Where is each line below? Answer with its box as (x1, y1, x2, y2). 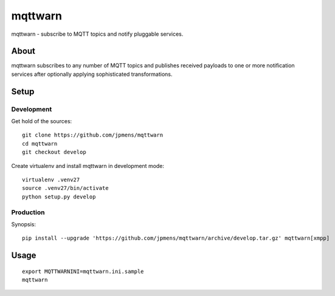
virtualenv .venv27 (22, 176, 80, 183)
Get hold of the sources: (11, 118, 72, 124)
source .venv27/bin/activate (22, 185, 109, 192)
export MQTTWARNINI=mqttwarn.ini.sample (22, 267, 144, 275)
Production (11, 208, 45, 217)
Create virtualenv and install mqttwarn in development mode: (11, 162, 164, 169)
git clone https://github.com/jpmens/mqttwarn (22, 132, 164, 139)
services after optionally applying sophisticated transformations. (11, 70, 173, 78)
